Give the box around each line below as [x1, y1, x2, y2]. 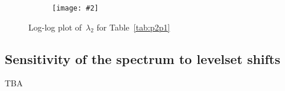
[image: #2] [52, 4, 99, 12]
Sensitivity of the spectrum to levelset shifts [5, 49, 281, 68]
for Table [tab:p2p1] [96, 21, 170, 33]
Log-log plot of [28, 21, 82, 33]
